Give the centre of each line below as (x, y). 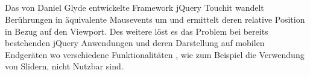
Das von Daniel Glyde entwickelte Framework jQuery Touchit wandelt (134, 7)
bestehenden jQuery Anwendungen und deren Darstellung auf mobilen (135, 43)
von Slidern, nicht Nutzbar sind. (64, 66)
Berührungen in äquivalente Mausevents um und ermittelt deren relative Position (155, 19)
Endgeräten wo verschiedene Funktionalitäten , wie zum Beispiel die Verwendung (155, 54)
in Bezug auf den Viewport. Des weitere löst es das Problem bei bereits (137, 31)
